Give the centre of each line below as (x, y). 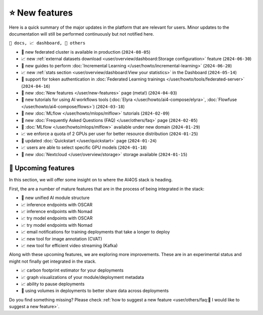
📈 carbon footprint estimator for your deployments (72, 270)
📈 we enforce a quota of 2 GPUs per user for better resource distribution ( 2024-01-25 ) (110, 134)
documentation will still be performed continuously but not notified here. (82, 34)
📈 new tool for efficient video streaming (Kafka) (69, 246)
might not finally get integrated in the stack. (53, 261)
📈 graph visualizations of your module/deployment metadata (83, 277)
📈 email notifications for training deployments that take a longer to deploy (95, 232)
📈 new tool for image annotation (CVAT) (62, 238)
